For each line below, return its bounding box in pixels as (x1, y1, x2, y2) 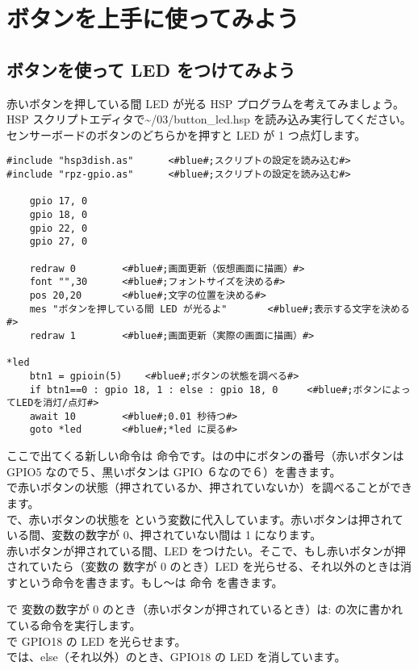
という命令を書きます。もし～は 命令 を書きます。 (17, 573, 283, 590)
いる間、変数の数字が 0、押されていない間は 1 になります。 (6, 526, 322, 543)
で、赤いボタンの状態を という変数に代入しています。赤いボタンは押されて (6, 510, 403, 527)
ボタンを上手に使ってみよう (6, 2, 299, 35)
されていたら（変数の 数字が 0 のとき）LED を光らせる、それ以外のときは (6, 558, 400, 575)
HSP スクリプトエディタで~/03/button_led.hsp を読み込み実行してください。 (6, 111, 412, 128)
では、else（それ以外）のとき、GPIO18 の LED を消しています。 (6, 648, 346, 665)
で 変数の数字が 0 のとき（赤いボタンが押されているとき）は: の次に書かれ (6, 601, 403, 618)
